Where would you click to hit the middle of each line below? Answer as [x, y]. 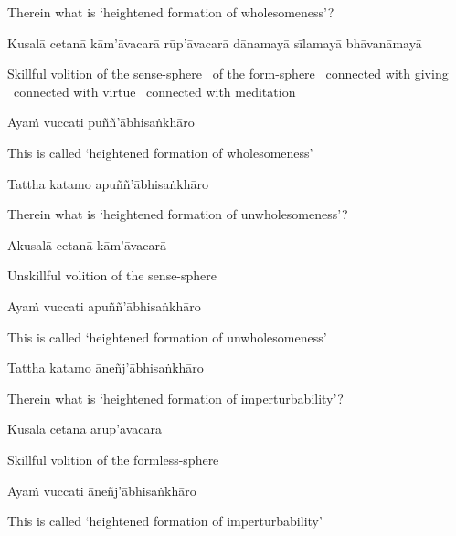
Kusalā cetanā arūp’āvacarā [85, 429]
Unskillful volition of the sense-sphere [112, 275]
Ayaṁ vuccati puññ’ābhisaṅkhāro [101, 122]
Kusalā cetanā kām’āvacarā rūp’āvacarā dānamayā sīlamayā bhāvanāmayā [215, 42]
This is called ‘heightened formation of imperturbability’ [165, 521]
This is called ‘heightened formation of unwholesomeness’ [167, 336]
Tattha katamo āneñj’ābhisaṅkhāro [106, 368]
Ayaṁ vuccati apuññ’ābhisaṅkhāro [104, 305]
